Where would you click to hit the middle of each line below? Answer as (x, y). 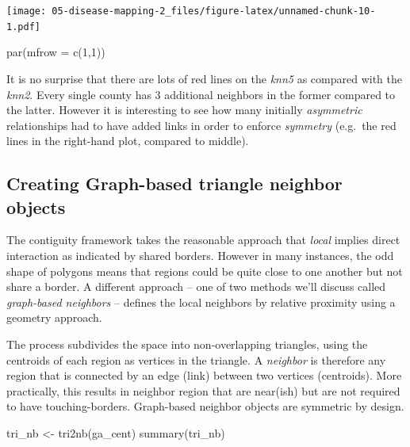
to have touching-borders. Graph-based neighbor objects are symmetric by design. (205, 406)
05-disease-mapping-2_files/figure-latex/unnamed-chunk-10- (214, 11)
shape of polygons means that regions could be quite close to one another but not (205, 271)
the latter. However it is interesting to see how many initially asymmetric (184, 110)
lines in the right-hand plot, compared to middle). (128, 141)
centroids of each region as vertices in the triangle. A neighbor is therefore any (196, 359)
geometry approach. (54, 317)
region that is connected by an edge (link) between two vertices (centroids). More (204, 375)
